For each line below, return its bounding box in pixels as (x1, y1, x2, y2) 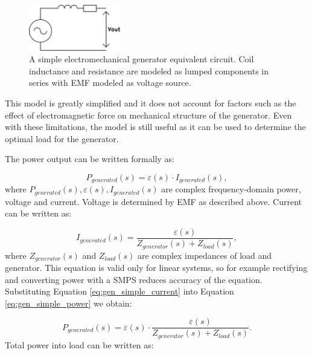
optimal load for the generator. (5, 132, 119, 145)
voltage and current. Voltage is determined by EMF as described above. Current (5, 195, 302, 207)
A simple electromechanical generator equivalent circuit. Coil (29, 53, 254, 65)
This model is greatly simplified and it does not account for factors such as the (5, 96, 296, 109)
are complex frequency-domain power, (161, 183, 301, 195)
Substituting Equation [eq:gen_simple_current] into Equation (5, 285, 234, 298)
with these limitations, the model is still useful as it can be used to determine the (5, 120, 306, 133)
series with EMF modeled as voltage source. (29, 76, 191, 89)
